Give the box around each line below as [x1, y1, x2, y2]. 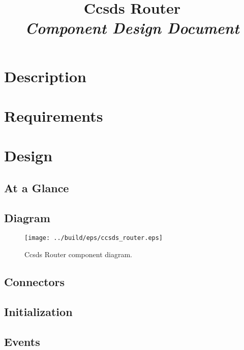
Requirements [4, 105, 103, 126]
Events [4, 333, 40, 349]
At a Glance [4, 180, 69, 195]
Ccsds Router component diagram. [24, 249, 132, 260]
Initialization [4, 303, 73, 319]
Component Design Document [25, 17, 239, 39]
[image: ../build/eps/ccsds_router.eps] [24, 234, 163, 242]
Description [4, 65, 87, 86]
